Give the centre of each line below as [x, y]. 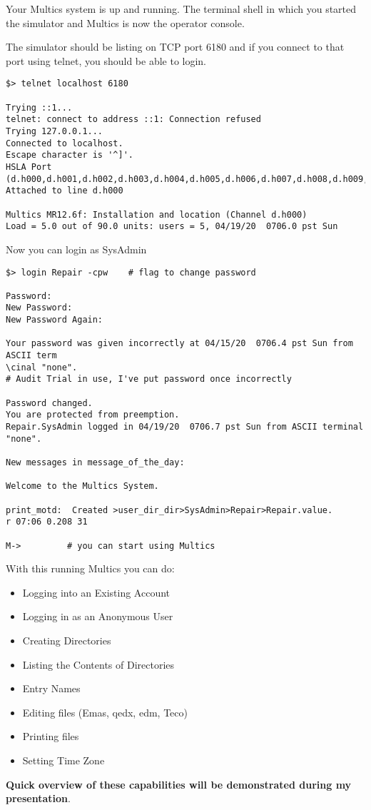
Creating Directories [67, 641]
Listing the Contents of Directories [98, 664]
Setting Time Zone [63, 760]
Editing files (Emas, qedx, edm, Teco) [105, 712]
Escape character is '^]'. [70, 155]
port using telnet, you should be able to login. [106, 60]
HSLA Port [29, 167]
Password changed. [49, 403]
